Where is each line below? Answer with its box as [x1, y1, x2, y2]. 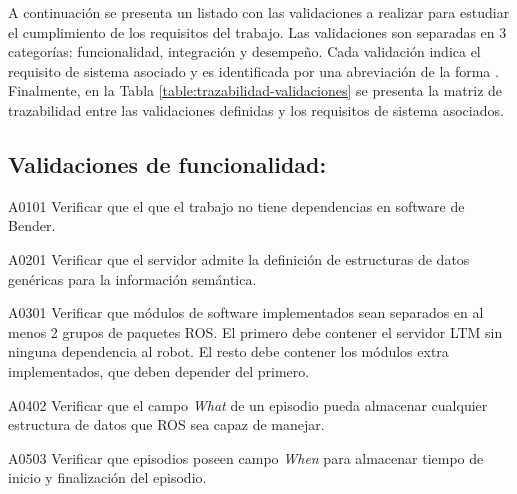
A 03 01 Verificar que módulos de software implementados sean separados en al [8, 302, 484, 323]
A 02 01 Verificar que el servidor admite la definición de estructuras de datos [8, 248, 470, 269]
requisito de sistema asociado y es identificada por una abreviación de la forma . [8, 60, 499, 81]
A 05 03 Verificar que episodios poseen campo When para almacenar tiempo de [8, 447, 484, 468]
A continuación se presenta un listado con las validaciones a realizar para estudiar [8, 2, 510, 22]
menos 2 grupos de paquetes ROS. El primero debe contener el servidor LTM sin [8, 321, 503, 342]
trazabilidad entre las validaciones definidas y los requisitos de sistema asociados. [8, 99, 504, 120]
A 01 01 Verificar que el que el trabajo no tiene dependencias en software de [8, 195, 465, 216]
